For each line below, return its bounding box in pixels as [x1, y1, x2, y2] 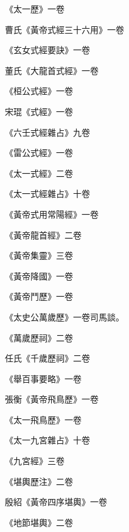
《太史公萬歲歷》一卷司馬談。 [5, 310, 124, 323]
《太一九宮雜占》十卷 [5, 434, 90, 446]
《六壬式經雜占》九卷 [5, 125, 90, 138]
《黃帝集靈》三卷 [5, 249, 73, 262]
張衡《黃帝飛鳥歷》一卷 [5, 393, 99, 405]
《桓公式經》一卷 [5, 84, 73, 97]
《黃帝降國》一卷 [5, 269, 73, 282]
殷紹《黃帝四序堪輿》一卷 [5, 495, 107, 508]
